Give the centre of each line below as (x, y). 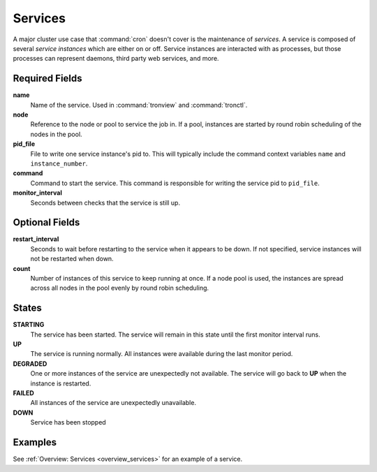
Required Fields (48, 79)
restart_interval (36, 239)
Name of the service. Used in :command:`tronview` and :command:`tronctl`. (139, 105)
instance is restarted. (61, 383)
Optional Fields (46, 222)
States (27, 308)
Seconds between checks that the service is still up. (105, 202)
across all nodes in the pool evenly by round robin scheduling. (120, 288)
